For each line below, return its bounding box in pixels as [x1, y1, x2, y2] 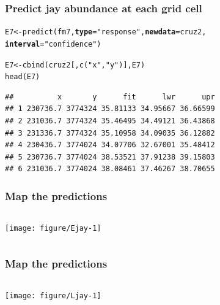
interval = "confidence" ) [5, 39, 101, 48]
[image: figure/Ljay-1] [5, 291, 101, 301]
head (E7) [5, 72, 40, 82]
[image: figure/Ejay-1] [5, 224, 101, 233]
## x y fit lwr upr [5, 92, 215, 101]
